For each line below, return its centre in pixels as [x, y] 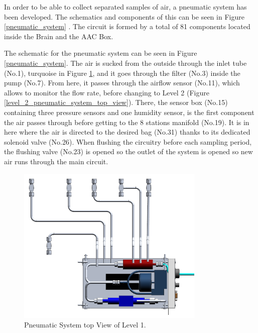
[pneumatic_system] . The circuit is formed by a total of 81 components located [127, 26]
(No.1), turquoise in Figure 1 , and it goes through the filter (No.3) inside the [122, 73]
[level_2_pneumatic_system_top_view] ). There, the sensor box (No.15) [116, 102]
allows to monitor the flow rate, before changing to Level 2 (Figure [107, 92]
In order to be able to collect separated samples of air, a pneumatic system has [125, 7]
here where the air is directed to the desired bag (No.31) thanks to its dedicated [127, 132]
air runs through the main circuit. [56, 161]
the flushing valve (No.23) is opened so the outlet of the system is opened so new [128, 151]
